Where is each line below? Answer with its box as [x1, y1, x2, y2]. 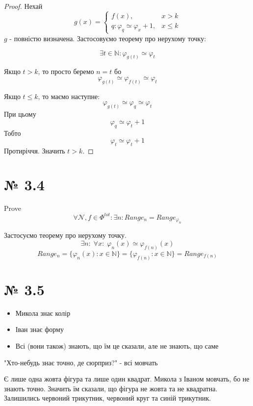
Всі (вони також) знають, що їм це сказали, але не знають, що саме [15, 340, 219, 351]
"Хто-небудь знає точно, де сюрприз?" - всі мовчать [4, 357, 158, 367]
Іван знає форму [15, 324, 64, 334]
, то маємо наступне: [38, 91, 100, 101]
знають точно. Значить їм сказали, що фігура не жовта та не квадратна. [4, 383, 218, 393]
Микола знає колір [15, 307, 71, 318]
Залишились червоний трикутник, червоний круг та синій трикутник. [4, 393, 211, 403]
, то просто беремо [38, 66, 94, 76]
